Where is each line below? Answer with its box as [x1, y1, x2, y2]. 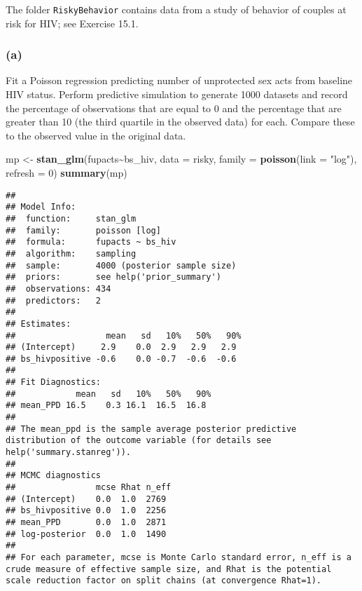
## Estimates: [6, 318, 71, 329]
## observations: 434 [6, 283, 111, 294]
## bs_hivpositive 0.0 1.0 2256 [6, 505, 167, 516]
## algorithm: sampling [6, 248, 137, 259]
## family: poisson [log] [6, 225, 161, 236]
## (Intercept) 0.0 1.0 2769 [6, 494, 167, 504]
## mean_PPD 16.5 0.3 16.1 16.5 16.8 [6, 400, 207, 411]
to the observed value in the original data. [6, 128, 186, 142]
